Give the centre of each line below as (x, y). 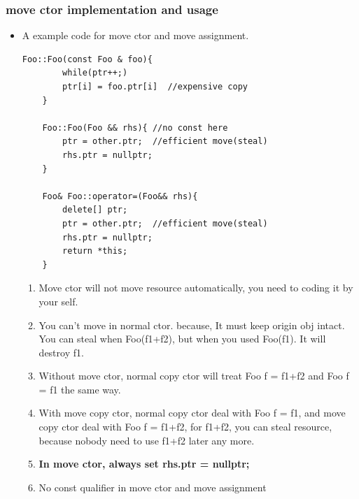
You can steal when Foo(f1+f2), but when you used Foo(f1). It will (182, 339)
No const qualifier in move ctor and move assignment (153, 487)
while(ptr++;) (95, 73)
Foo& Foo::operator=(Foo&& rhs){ (120, 196)
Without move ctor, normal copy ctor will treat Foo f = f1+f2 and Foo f (194, 376)
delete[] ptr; (95, 210)
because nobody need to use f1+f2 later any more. (147, 440)
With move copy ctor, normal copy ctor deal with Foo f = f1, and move (192, 413)
